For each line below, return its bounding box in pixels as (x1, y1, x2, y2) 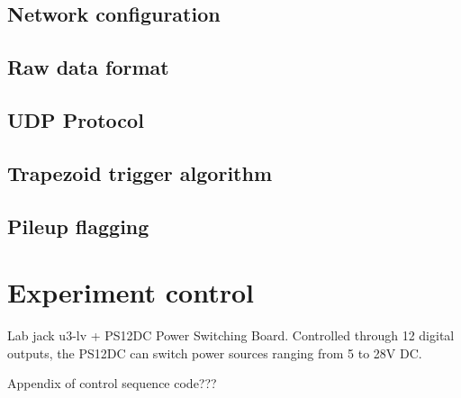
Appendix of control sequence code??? (7, 374, 217, 393)
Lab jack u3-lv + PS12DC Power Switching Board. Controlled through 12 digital (7, 326, 455, 345)
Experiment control (7, 274, 254, 311)
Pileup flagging (7, 212, 149, 240)
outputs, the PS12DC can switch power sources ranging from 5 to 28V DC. (7, 343, 422, 362)
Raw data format (7, 53, 169, 81)
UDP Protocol (7, 105, 144, 133)
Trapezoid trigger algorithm (7, 158, 273, 186)
